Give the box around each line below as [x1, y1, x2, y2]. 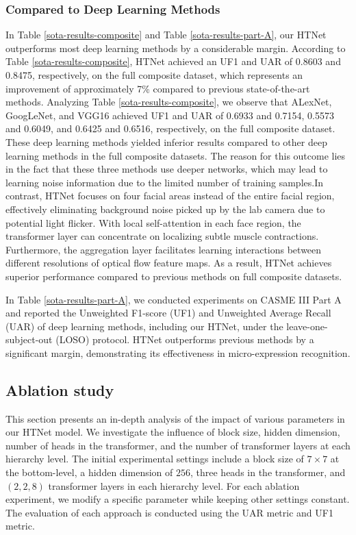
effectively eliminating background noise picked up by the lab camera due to [5, 201, 325, 216]
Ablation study [5, 379, 114, 400]
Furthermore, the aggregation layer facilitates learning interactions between [5, 242, 322, 256]
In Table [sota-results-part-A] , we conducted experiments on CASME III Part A [5, 292, 342, 306]
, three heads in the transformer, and [190, 465, 346, 480]
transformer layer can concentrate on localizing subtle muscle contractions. [5, 229, 319, 243]
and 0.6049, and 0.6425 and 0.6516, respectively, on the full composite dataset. [5, 121, 335, 136]
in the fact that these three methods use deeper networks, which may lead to [5, 162, 328, 176]
